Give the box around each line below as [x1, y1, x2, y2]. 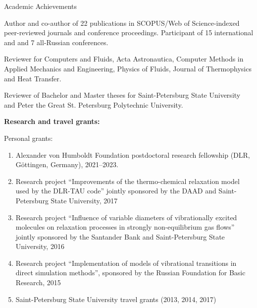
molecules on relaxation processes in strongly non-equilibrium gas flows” [15, 222, 235, 232]
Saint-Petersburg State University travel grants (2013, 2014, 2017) [15, 294, 216, 304]
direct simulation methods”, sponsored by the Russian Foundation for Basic [15, 267, 246, 278]
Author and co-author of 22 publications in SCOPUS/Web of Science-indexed [4, 17, 240, 28]
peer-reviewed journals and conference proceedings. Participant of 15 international [4, 27, 254, 38]
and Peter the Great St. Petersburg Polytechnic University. [4, 99, 183, 110]
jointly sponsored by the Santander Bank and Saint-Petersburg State [15, 231, 225, 242]
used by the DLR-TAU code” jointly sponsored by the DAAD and [15, 185, 216, 196]
